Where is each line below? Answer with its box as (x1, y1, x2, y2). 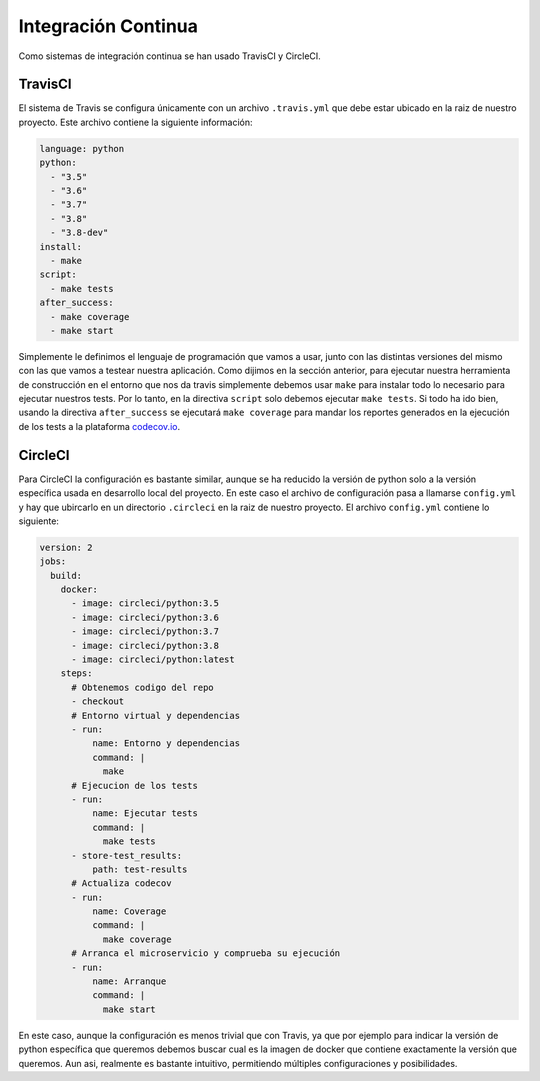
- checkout (71, 696, 125, 707)
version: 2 (39, 541, 93, 553)
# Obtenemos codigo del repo (71, 681, 214, 693)
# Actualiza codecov (71, 878, 172, 889)
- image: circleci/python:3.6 (71, 611, 220, 623)
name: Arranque (91, 976, 167, 987)
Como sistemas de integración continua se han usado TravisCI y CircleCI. (18, 50, 322, 62)
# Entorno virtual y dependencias (71, 710, 240, 721)
